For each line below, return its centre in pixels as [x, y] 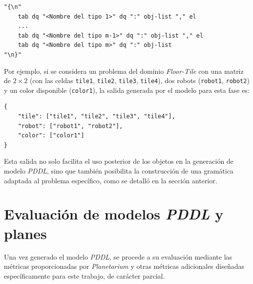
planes [25, 233]
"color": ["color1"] [51, 136]
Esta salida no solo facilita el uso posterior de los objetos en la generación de [119, 161]
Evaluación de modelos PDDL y [114, 214]
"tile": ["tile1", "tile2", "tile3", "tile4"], [96, 117]
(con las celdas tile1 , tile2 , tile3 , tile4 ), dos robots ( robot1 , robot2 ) [139, 80]
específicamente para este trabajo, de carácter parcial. [84, 275]
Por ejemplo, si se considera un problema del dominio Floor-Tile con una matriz [124, 71]
